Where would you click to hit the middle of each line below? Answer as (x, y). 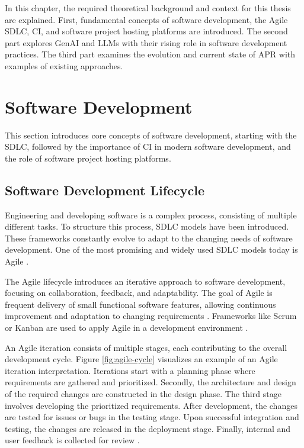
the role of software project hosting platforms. (88, 158)
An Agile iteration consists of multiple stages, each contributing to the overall (146, 347)
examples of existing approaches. (64, 65)
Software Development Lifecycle (105, 190)
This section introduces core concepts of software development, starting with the (151, 135)
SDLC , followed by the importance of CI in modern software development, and (148, 146)
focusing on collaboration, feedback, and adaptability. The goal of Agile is (139, 293)
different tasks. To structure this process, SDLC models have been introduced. (147, 226)
